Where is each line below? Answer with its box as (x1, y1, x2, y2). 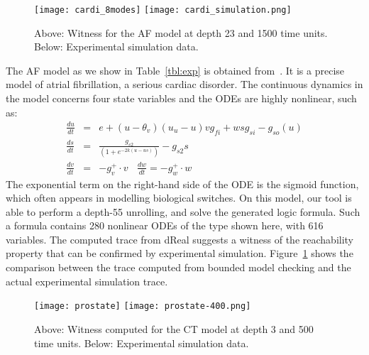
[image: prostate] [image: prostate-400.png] (34, 301, 251, 312)
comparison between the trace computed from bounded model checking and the (6, 260, 351, 275)
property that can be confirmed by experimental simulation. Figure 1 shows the (6, 246, 353, 261)
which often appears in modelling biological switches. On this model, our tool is (6, 190, 352, 205)
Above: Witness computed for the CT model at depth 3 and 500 (34, 321, 314, 336)
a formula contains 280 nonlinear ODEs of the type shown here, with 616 (6, 218, 324, 233)
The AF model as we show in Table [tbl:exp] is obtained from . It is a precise (6, 62, 345, 77)
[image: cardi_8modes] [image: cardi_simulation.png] (34, 5, 292, 15)
